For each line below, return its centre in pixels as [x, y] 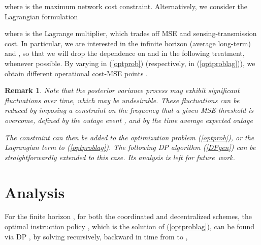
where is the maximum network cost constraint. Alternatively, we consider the [126, 6]
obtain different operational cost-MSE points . [76, 73]
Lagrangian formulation [41, 16]
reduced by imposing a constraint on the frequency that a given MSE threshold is [129, 110]
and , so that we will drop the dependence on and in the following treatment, [125, 53]
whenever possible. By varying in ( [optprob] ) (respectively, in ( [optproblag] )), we [130, 63]
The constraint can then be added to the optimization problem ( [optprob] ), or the [129, 137]
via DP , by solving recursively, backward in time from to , [96, 236]
